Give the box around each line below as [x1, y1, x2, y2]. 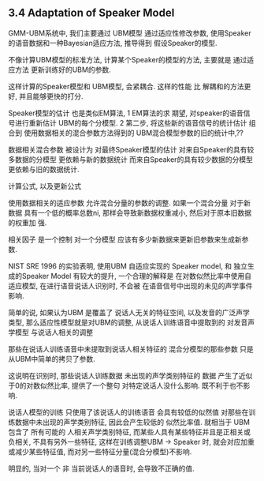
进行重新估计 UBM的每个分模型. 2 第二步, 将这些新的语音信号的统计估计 [14, 118, 247, 127]
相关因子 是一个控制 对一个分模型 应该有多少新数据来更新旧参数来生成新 [8, 235, 242, 244]
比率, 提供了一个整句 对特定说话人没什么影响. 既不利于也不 [54, 381, 244, 390]
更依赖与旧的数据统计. [8, 164, 80, 174]
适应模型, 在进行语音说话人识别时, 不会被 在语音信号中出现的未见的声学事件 [8, 280, 253, 291]
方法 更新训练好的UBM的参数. [14, 65, 112, 74]
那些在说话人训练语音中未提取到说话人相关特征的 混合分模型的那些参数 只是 [8, 344, 254, 354]
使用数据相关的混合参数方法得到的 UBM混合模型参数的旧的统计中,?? [23, 128, 244, 137]
